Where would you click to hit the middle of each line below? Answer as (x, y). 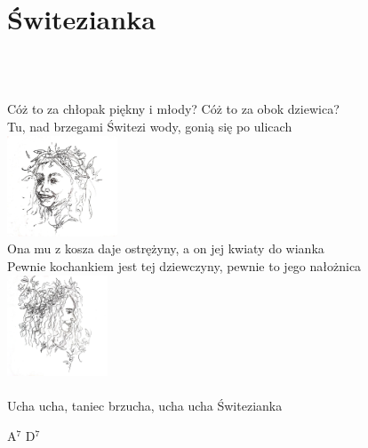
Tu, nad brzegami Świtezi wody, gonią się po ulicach (150, 126)
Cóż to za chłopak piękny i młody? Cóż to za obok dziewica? (173, 109)
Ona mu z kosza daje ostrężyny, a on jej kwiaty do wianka (166, 248)
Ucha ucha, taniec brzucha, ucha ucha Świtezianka (145, 406)
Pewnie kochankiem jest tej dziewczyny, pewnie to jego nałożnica (184, 266)
